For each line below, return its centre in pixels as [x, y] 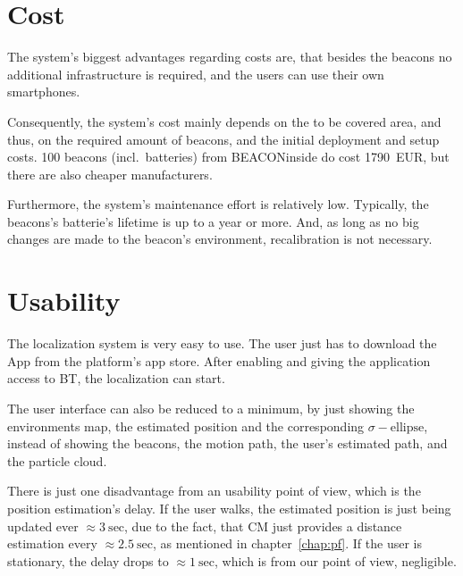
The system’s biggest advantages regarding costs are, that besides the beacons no [230, 57]
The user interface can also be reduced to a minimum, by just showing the [211, 408]
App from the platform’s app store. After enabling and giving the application [219, 360]
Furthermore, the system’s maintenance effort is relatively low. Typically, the [218, 204]
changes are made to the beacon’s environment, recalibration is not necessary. [220, 239]
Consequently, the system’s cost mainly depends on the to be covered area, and [224, 121]
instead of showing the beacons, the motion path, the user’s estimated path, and [227, 443]
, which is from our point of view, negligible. [335, 560]
